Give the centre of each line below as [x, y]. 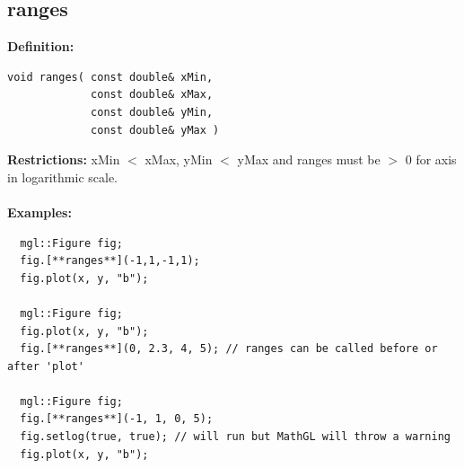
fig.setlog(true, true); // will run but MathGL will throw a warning [235, 437]
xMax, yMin [179, 159]
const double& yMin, [152, 112]
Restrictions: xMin [64, 159]
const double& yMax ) [155, 130]
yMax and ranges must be [309, 159]
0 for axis [431, 159]
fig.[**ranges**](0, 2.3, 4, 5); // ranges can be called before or [229, 349]
